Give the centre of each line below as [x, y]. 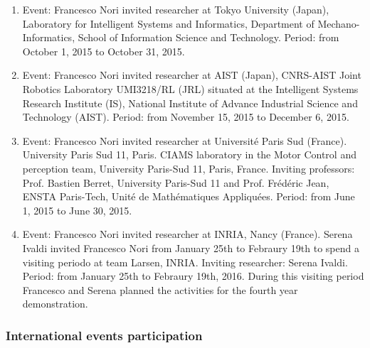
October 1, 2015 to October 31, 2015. [104, 51]
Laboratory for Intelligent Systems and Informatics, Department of [168, 23]
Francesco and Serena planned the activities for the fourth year [160, 289]
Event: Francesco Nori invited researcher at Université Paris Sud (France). [185, 140]
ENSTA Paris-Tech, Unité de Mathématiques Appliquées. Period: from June [189, 196]
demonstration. [55, 304]
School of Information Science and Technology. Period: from [208, 37]
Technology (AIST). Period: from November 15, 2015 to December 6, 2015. [186, 117]
